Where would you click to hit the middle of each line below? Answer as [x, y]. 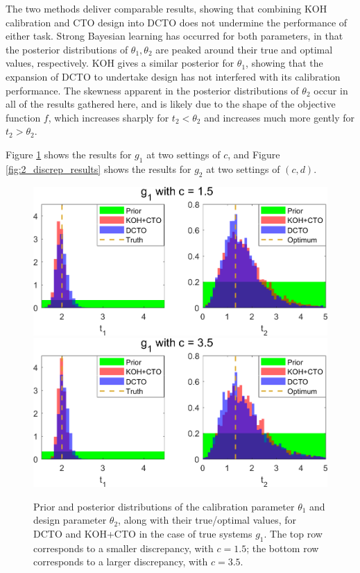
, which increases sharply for [109, 117]
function [23, 117]
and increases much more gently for [280, 117]
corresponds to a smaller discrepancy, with [123, 548]
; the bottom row [283, 548]
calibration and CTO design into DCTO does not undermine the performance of [177, 22]
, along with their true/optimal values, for [207, 520]
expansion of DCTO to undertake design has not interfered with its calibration [173, 76]
